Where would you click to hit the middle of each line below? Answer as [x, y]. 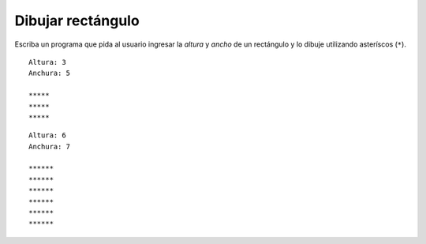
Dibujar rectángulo [77, 21]
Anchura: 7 [50, 146]
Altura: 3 [47, 62]
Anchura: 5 [50, 73]
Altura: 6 [47, 135]
